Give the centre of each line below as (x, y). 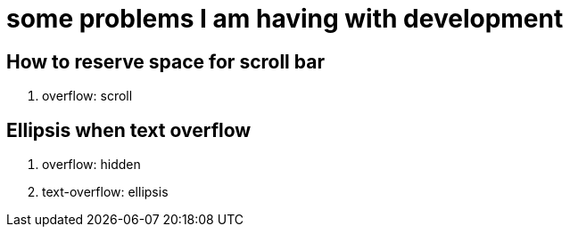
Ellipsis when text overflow (129, 130)
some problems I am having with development (285, 19)
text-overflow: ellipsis (105, 192)
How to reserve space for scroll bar (165, 61)
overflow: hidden (91, 165)
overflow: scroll (87, 96)
